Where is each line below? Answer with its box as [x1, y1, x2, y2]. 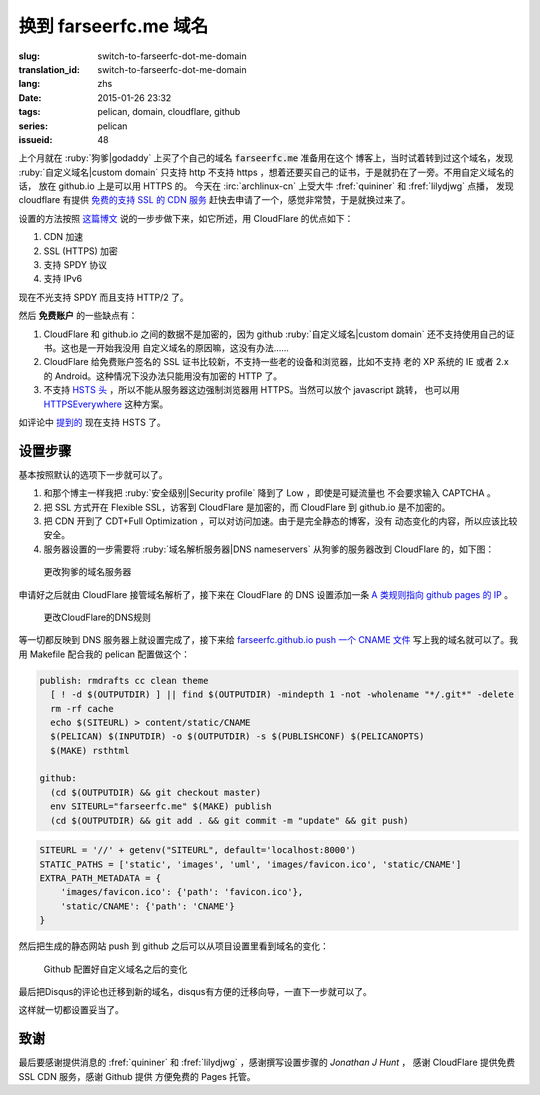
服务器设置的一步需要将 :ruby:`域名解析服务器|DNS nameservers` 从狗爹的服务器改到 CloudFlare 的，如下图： [43, 543, 495, 555]
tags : [18, 106, 41, 118]
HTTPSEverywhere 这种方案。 [43, 398, 169, 410]
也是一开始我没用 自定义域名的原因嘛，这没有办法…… [69, 341, 290, 354]
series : [18, 120, 49, 132]
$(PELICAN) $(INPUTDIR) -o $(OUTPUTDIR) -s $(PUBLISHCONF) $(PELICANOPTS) [50, 731, 425, 742]
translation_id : [18, 63, 80, 75]
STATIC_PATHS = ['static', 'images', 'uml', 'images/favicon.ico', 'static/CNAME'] [39, 858, 462, 870]
